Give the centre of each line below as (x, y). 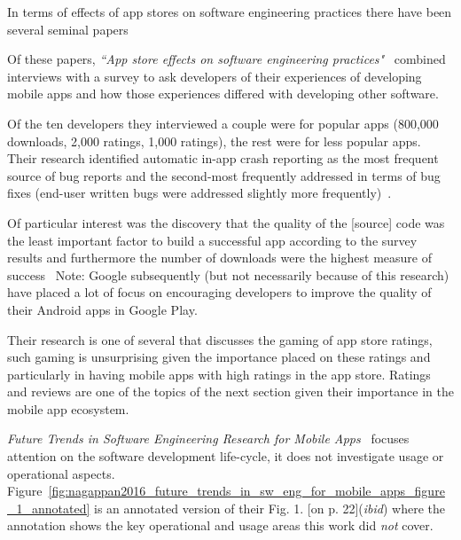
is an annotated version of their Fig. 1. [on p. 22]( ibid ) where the (270, 508)
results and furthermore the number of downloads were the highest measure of (219, 258)
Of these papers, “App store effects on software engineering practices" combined (227, 59)
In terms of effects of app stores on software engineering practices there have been (230, 12)
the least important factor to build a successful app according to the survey (212, 240)
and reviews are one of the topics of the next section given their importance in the (230, 391)
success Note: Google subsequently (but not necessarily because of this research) (228, 274)
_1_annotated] (49, 508)
